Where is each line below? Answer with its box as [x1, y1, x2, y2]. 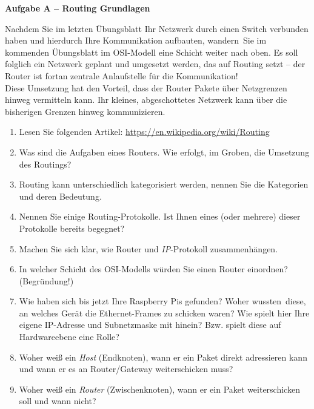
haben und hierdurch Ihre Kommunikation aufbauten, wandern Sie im [5, 34, 267, 47]
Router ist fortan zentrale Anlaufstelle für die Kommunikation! [5, 69, 238, 82]
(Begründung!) [19, 274, 74, 287]
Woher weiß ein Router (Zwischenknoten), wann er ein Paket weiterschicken [19, 382, 300, 395]
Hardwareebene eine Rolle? [19, 330, 119, 343]
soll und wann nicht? [19, 394, 96, 407]
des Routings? [19, 157, 72, 170]
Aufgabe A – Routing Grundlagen [5, 2, 150, 14]
